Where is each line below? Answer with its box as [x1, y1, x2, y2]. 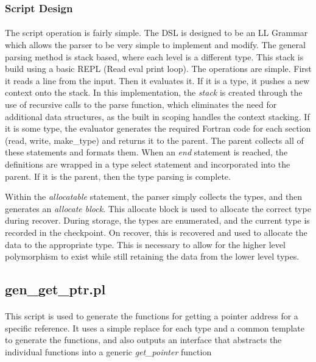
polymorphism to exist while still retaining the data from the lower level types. [5, 250, 300, 263]
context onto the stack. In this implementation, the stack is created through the [5, 86, 303, 99]
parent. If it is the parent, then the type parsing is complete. [5, 169, 231, 182]
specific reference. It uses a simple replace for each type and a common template [5, 321, 304, 334]
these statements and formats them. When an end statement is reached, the [5, 146, 288, 158]
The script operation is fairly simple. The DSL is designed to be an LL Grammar [5, 26, 308, 39]
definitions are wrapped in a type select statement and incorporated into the [5, 157, 290, 170]
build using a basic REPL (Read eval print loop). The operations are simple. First [5, 62, 312, 75]
